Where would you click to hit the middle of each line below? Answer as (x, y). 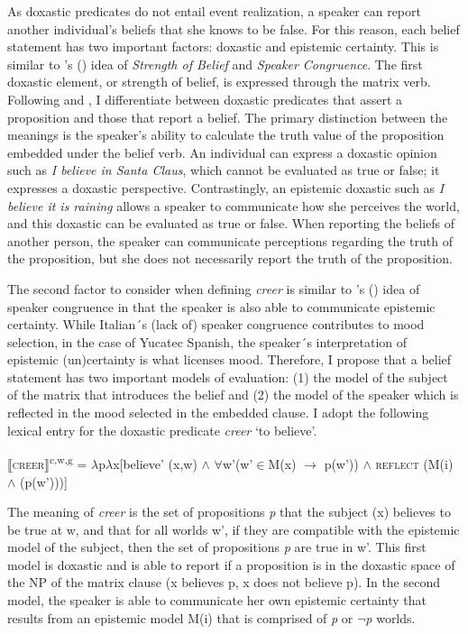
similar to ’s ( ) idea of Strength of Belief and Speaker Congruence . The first (215, 64)
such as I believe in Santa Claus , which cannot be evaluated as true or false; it (224, 170)
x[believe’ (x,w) (155, 463)
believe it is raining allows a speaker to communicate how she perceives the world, (234, 205)
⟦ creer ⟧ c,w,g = (47, 462)
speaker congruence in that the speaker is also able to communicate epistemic (221, 306)
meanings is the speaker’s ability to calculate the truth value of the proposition (226, 135)
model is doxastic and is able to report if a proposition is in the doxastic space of (231, 564)
